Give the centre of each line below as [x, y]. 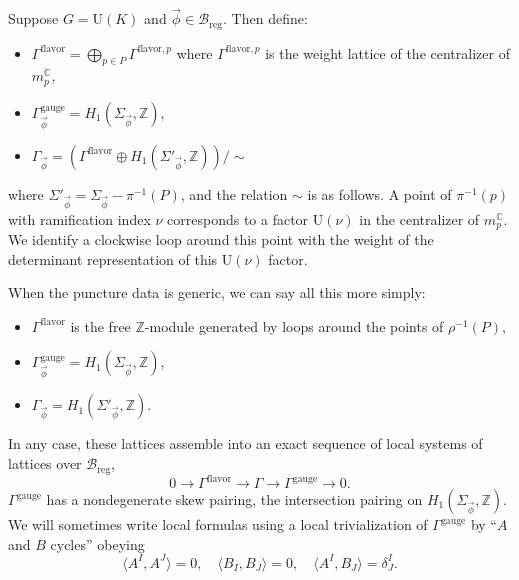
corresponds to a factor [238, 218]
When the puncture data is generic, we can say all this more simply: [217, 292]
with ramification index [79, 218]
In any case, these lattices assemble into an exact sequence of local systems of [245, 443]
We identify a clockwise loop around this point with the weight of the [221, 239]
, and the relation [234, 193]
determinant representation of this [113, 258]
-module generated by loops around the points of [294, 325]
